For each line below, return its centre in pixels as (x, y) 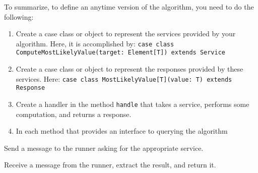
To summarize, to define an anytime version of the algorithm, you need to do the (129, 7)
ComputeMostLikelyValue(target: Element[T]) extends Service (121, 53)
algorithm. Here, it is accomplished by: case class (95, 43)
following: (19, 16)
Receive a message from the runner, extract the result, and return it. (110, 165)
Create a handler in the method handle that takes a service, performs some (133, 104)
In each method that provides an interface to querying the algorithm (122, 131)
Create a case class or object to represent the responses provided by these (130, 69)
